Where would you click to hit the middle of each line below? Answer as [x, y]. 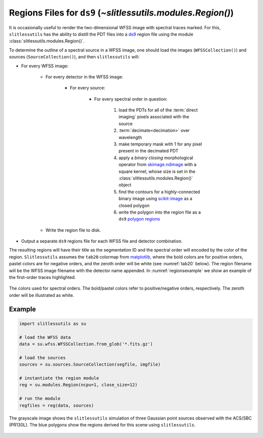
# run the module [40, 399]
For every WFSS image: [45, 66]
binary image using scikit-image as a [155, 199]
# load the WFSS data [45, 337]
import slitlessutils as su [53, 323]
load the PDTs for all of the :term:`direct [158, 110]
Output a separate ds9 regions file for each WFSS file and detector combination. [102, 241]
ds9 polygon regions [139, 219]
